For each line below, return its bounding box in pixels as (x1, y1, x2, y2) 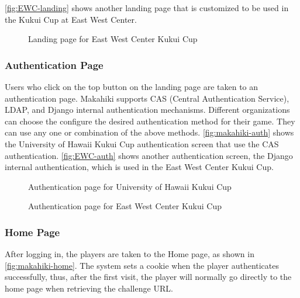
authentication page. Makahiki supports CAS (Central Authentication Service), (5, 92, 289, 104)
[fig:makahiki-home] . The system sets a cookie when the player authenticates (5, 259, 279, 271)
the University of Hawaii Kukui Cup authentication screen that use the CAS (5, 137, 279, 150)
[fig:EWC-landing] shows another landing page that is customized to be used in (5, 2, 289, 13)
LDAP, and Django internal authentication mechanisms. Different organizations (5, 103, 290, 116)
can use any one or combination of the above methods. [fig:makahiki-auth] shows (5, 126, 294, 138)
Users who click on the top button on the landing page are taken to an (5, 81, 258, 92)
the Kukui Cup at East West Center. (5, 13, 137, 25)
